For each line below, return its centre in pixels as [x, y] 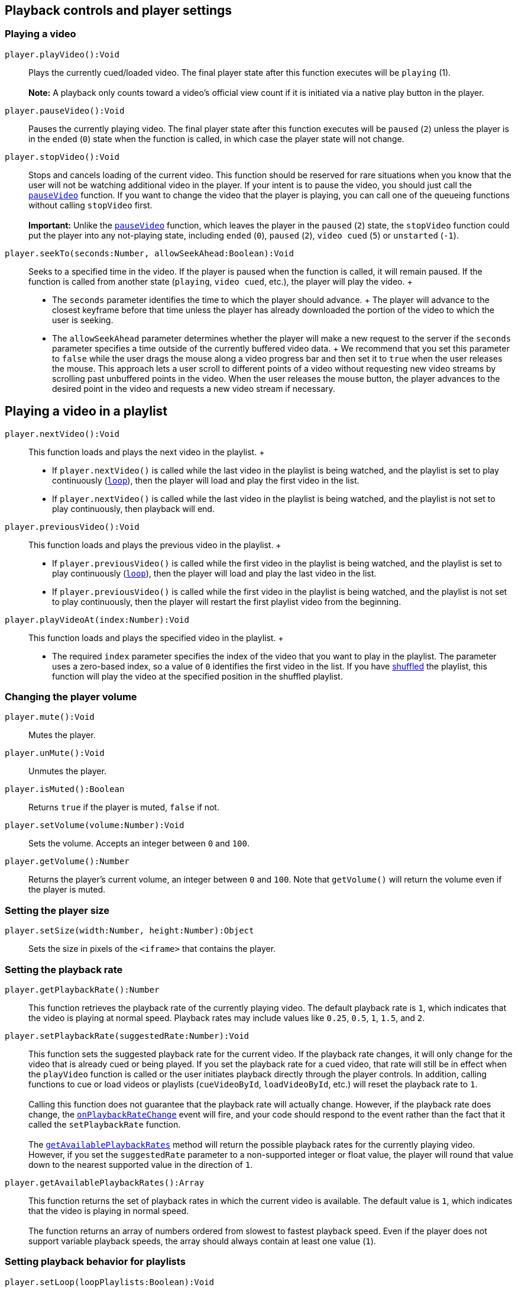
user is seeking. [83, 320]
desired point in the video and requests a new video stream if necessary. [194, 388]
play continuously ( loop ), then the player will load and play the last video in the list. [214, 573]
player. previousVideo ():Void [72, 527]
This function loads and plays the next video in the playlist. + [147, 452]
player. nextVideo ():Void [62, 434]
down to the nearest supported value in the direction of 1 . [141, 1164]
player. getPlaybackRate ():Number [82, 989]
